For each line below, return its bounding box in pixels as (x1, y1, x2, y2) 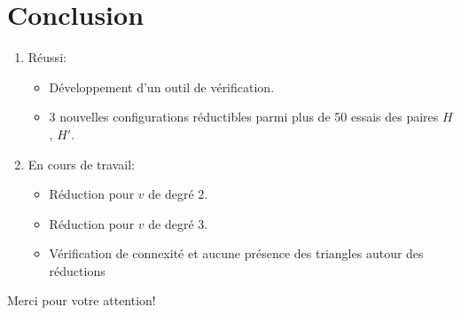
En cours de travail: (27, 154, 135, 173)
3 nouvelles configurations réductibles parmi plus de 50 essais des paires (49, 107, 439, 126)
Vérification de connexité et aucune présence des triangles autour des (49, 244, 424, 263)
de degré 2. (148, 185, 208, 203)
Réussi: (27, 48, 66, 67)
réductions (49, 261, 105, 280)
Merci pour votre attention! (7, 291, 156, 310)
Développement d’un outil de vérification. (49, 77, 275, 96)
